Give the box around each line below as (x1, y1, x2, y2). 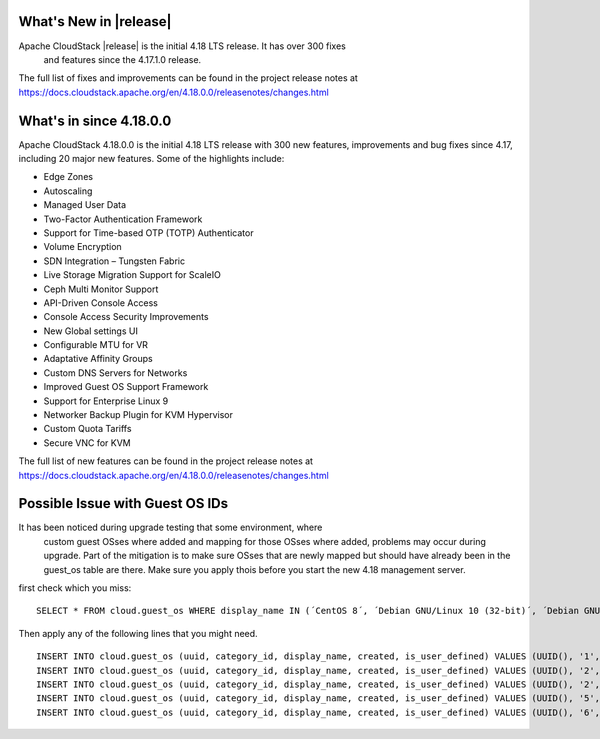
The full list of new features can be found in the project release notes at (18, 455, 314, 467)
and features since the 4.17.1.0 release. (43, 53, 202, 65)
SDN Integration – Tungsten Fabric (43, 255, 185, 267)
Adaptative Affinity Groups (43, 353, 154, 365)
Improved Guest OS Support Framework (43, 381, 209, 393)
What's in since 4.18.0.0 (18, 112, 172, 129)
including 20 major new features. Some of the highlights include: (18, 152, 285, 164)
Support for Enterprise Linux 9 (43, 395, 169, 407)
